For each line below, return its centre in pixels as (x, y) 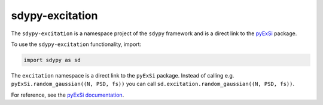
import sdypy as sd (52, 60)
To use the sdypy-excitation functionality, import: (76, 44)
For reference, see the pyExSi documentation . (68, 95)
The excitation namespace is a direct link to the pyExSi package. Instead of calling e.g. (123, 75)
